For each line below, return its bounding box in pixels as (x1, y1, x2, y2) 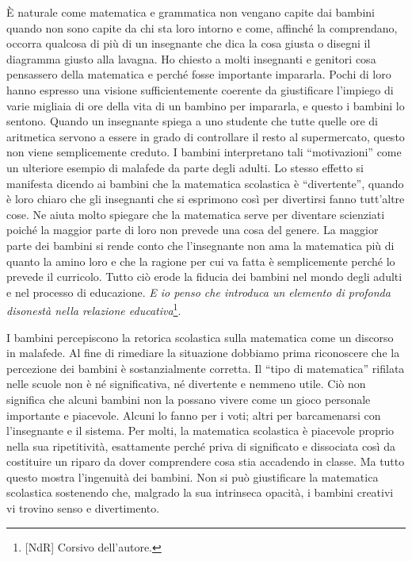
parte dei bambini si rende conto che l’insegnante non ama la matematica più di (6, 236, 395, 253)
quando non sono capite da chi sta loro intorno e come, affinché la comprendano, (6, 19, 398, 36)
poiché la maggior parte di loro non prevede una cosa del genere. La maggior (6, 221, 379, 238)
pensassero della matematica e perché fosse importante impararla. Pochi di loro (6, 66, 391, 83)
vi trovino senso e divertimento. (6, 500, 160, 517)
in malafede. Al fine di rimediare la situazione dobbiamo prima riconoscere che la (6, 344, 400, 361)
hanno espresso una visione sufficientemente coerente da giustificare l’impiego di (6, 81, 394, 98)
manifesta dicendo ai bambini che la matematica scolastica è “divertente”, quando (6, 175, 404, 191)
